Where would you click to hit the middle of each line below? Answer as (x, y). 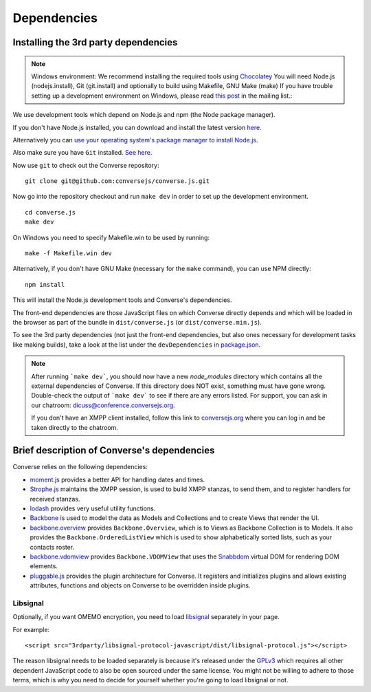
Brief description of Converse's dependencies (114, 451)
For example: (31, 629)
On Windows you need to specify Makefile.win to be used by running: (111, 237)
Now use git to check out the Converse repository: (86, 165)
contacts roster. (52, 547)
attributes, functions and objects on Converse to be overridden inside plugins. (140, 585)
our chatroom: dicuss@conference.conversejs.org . (103, 405)
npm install (45, 284)
